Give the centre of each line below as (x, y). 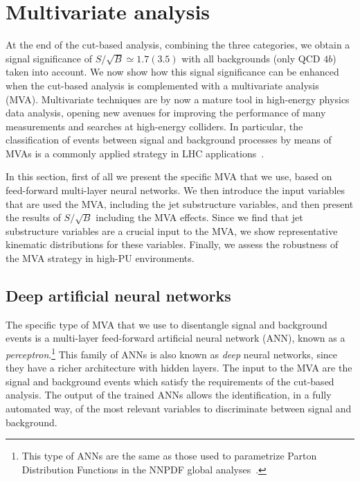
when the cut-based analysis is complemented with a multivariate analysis (162, 85)
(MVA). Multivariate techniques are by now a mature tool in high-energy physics (178, 99)
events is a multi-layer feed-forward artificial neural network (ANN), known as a (175, 338)
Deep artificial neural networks (118, 296)
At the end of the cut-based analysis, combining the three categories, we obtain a (178, 45)
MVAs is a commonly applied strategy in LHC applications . (135, 153)
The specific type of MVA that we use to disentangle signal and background (166, 324)
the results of (33, 217)
